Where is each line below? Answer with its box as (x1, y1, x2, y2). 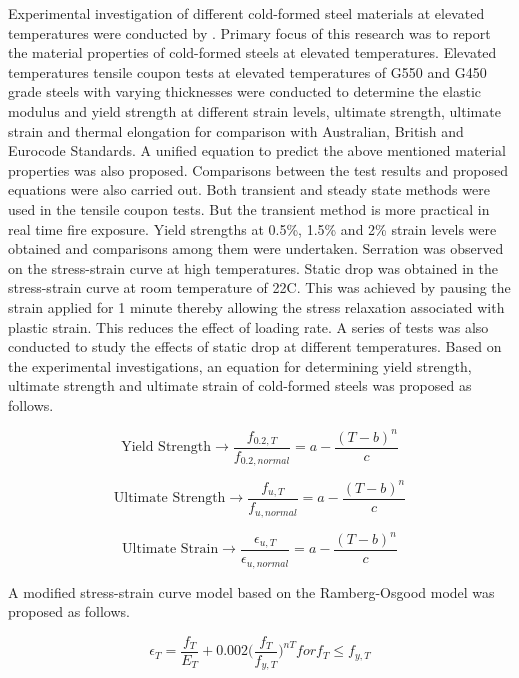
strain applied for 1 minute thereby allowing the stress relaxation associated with (8, 296, 505, 317)
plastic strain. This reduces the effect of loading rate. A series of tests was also (8, 316, 489, 337)
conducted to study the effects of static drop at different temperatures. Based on (8, 336, 502, 357)
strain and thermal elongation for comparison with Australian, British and (8, 120, 464, 141)
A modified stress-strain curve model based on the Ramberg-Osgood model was (8, 581, 495, 602)
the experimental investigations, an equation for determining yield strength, (8, 355, 472, 376)
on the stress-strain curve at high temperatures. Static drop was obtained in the (8, 257, 498, 278)
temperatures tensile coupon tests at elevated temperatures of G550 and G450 (8, 61, 487, 82)
